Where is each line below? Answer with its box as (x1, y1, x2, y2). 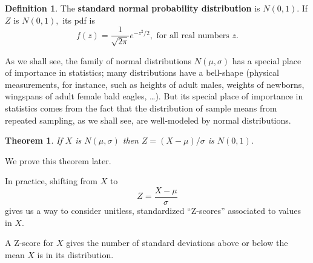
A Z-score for (5, 236, 54, 249)
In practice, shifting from (5, 175, 98, 187)
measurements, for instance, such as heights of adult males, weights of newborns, (5, 78, 305, 90)
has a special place (232, 54, 301, 67)
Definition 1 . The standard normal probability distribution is (5, 2, 260, 14)
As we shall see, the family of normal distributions (5, 54, 192, 67)
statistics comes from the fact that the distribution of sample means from (5, 102, 277, 115)
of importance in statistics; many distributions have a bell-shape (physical (5, 66, 279, 79)
